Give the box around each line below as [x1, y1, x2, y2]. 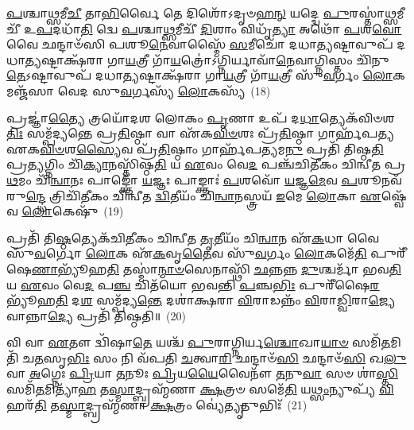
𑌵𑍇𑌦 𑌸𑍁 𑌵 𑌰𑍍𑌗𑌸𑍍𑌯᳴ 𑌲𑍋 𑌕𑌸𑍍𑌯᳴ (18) [57, 82, 271, 99]
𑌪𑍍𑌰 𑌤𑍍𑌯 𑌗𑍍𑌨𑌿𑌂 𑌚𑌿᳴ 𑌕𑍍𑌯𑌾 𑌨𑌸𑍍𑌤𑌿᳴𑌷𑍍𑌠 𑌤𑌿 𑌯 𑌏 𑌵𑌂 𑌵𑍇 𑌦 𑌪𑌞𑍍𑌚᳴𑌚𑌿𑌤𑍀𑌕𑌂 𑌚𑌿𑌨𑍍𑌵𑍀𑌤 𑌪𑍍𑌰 [6, 156, 406, 172]
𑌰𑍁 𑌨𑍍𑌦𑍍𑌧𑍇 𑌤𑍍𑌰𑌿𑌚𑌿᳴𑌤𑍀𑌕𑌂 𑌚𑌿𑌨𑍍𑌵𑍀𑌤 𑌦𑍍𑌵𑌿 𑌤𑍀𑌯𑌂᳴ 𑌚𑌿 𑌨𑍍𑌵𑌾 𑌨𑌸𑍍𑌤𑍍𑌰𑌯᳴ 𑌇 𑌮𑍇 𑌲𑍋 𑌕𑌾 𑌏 [6, 187, 381, 203]
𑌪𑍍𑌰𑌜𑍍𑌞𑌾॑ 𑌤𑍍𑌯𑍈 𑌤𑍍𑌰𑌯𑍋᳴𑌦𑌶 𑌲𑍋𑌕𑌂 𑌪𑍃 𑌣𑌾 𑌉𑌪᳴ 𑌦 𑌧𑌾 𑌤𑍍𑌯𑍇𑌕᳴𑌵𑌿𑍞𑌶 [6, 109, 395, 126]
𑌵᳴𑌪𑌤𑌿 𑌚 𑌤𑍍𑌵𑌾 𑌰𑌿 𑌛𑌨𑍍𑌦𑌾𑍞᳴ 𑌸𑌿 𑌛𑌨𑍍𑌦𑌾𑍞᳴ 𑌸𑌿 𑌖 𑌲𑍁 [137, 349, 407, 366]
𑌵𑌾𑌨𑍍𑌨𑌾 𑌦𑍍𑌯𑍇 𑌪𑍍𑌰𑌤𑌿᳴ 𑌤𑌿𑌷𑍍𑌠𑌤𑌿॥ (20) [6, 307, 186, 323]
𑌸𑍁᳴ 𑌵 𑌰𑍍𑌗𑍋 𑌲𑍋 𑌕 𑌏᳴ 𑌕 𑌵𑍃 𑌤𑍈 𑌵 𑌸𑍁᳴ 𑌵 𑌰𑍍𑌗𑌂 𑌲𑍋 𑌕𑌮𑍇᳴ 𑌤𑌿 [6, 245, 367, 261]
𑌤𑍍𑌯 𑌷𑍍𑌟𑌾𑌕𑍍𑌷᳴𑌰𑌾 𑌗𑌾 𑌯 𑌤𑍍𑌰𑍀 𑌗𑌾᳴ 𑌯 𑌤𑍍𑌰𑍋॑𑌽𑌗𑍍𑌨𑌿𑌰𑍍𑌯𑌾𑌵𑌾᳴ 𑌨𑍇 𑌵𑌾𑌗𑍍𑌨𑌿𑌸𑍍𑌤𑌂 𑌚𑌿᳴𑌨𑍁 [25, 51, 389, 68]
